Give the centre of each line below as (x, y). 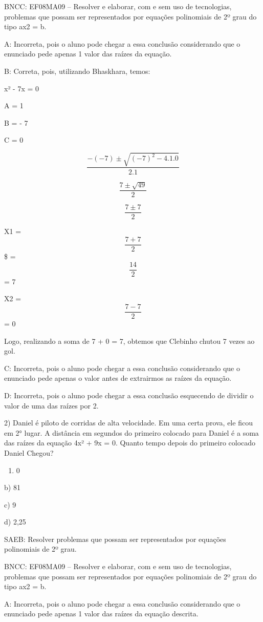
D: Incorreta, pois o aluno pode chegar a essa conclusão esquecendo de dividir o (129, 395)
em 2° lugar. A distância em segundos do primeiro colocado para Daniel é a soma (131, 432)
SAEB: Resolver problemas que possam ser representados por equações (115, 539)
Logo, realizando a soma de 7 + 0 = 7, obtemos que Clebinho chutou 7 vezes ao (129, 341)
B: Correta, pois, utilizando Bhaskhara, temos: (77, 71)
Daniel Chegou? (29, 452)
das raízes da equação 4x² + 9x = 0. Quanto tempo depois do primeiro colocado (130, 443)
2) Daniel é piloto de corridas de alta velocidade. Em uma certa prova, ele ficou (128, 423)
